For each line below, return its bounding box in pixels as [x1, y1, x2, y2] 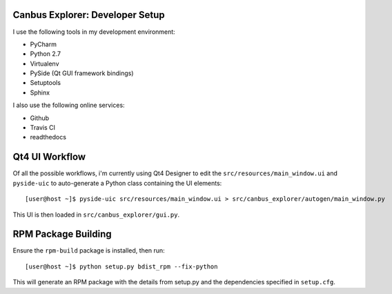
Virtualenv [30, 59, 59, 68]
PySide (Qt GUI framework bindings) [30, 69, 134, 77]
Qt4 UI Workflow [12, 151, 86, 163]
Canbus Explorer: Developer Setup [12, 9, 165, 21]
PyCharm [30, 40, 57, 48]
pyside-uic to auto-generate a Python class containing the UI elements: [12, 179, 222, 187]
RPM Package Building [12, 228, 112, 240]
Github [30, 114, 50, 122]
